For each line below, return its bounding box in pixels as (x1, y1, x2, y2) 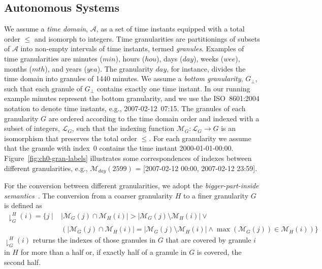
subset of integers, (4, 123, 60, 133)
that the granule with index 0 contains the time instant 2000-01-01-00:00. (4, 143, 234, 153)
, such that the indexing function (72, 123, 175, 133)
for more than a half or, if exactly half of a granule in (20, 247, 187, 257)
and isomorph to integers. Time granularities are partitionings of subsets (34, 33, 260, 44)
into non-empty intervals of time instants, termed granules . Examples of (20, 43, 244, 54)
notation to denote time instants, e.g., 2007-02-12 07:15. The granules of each (4, 103, 246, 113)
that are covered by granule (166, 234, 251, 245)
